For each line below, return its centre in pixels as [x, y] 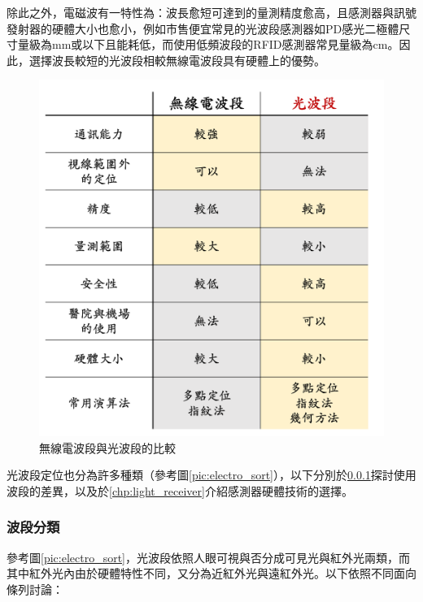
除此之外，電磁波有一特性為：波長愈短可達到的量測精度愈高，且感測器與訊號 [211, 12]
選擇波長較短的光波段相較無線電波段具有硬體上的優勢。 [177, 60]
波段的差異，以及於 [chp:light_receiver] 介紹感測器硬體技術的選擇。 [180, 490]
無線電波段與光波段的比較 [107, 447]
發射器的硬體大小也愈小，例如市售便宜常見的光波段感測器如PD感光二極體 [203, 28]
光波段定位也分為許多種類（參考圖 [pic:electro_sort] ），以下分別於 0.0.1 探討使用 [211, 475]
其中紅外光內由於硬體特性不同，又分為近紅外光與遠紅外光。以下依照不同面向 [211, 573]
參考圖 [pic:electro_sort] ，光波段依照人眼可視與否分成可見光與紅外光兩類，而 [208, 557]
